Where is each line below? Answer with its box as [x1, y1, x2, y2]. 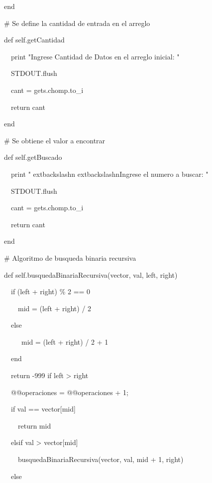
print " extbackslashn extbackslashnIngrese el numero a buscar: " [10, 168, 209, 179]
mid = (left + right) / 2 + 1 [21, 336, 108, 347]
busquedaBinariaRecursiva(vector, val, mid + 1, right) [17, 454, 184, 465]
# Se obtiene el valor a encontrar [3, 135, 106, 145]
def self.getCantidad [3, 34, 65, 45]
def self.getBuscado [3, 152, 62, 162]
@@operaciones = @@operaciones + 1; [10, 387, 128, 397]
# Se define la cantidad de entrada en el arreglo [3, 17, 150, 28]
